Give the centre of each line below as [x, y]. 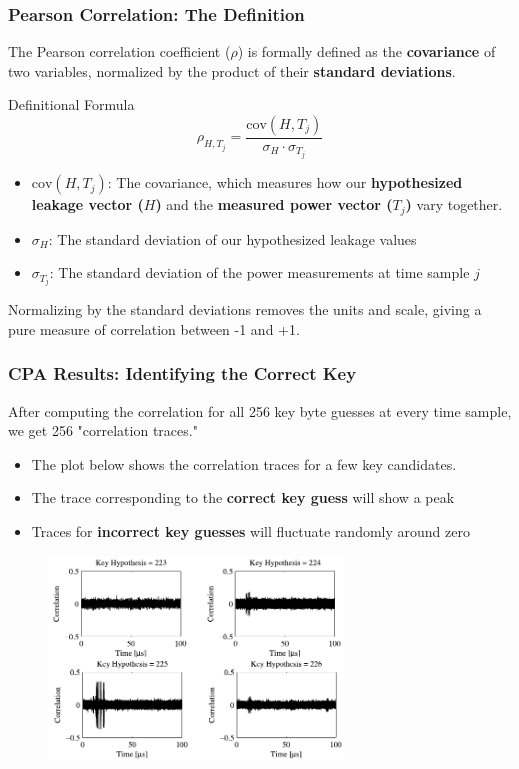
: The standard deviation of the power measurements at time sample [259, 272]
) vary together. [454, 204]
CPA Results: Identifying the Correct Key [182, 373]
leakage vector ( [87, 204]
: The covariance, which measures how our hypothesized [285, 182]
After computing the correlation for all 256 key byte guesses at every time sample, [260, 410]
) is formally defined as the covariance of [366, 51]
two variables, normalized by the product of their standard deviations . [232, 70]
